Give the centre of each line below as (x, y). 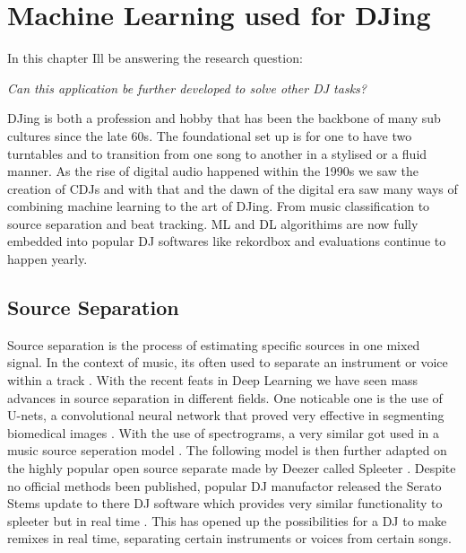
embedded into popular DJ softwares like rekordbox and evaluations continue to (227, 241)
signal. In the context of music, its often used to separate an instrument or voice (228, 362)
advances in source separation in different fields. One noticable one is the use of (225, 397)
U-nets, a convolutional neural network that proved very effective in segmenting (226, 415)
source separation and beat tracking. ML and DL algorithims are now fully (213, 223)
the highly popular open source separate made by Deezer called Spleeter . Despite (232, 468)
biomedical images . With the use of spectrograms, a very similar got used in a (224, 432)
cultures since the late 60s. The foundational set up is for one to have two (210, 135)
